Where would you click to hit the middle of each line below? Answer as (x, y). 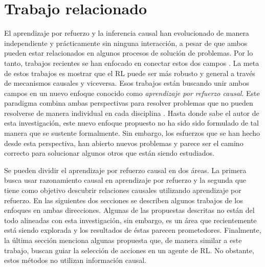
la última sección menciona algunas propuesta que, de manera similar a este (123, 240)
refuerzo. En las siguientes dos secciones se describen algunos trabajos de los (124, 200)
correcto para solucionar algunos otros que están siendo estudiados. (109, 153)
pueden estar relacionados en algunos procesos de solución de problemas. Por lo (129, 53)
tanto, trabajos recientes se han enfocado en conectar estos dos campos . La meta (132, 63)
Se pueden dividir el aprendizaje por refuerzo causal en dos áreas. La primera (125, 170)
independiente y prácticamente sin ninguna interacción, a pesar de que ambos (126, 43)
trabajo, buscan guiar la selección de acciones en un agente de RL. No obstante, (129, 250)
